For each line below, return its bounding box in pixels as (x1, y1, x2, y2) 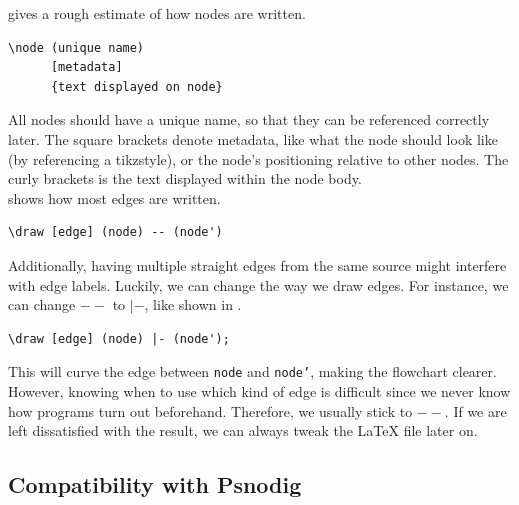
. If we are (444, 400, 507, 421)
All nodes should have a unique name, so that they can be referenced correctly (8, 109, 490, 130)
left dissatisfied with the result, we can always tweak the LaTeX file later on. (8, 420, 478, 441)
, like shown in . (144, 294, 242, 315)
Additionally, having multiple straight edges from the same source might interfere (8, 254, 507, 275)
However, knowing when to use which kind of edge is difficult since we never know (8, 380, 511, 401)
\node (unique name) (8, 40, 145, 55)
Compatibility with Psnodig (8, 469, 302, 500)
